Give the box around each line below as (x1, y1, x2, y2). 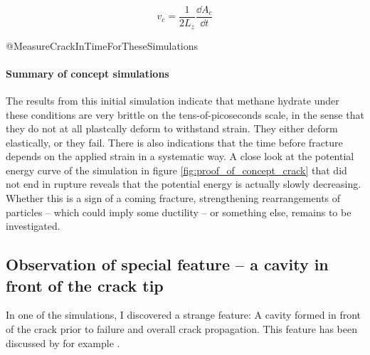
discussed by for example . (6, 335, 120, 350)
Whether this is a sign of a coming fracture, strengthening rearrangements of (6, 191, 341, 206)
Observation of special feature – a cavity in (6, 253, 329, 275)
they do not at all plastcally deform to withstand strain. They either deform (6, 121, 338, 136)
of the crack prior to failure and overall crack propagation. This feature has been (6, 322, 357, 337)
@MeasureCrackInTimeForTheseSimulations (6, 38, 199, 53)
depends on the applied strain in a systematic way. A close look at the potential (6, 149, 354, 164)
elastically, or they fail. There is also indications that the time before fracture (6, 134, 343, 149)
